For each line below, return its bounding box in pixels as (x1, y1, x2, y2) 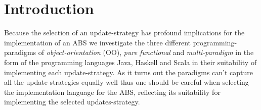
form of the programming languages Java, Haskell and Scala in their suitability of (4, 57, 257, 67)
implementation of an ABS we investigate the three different (4, 37, 191, 47)
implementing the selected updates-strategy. (4, 96, 140, 107)
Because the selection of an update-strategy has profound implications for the (4, 27, 245, 38)
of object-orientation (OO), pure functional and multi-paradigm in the (38, 47, 254, 58)
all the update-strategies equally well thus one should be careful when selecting (4, 77, 249, 87)
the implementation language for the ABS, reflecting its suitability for (4, 86, 221, 97)
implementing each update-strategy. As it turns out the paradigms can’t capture (4, 67, 253, 77)
